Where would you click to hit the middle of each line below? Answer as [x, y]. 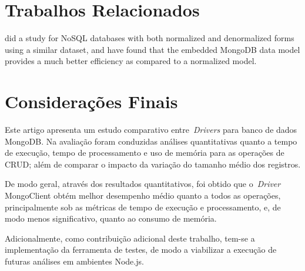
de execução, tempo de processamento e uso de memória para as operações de [145, 153]
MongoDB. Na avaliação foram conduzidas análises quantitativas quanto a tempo [151, 141]
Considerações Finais [91, 101]
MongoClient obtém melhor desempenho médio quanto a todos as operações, [143, 195]
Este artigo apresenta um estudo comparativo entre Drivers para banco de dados [151, 130]
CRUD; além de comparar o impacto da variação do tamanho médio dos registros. [153, 164]
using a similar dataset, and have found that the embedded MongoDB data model [152, 49]
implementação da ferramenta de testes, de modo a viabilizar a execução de [141, 250]
